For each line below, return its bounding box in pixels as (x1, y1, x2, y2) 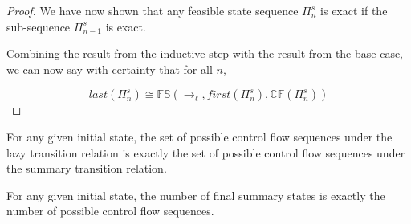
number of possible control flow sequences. (6, 202, 214, 219)
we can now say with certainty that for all (6, 60, 213, 77)
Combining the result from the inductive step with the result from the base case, (6, 45, 404, 62)
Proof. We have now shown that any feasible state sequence (6, 2, 299, 18)
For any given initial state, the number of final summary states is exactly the (6, 186, 385, 203)
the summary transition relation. (6, 160, 167, 177)
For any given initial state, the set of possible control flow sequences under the (6, 128, 393, 145)
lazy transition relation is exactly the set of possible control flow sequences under (6, 144, 405, 161)
